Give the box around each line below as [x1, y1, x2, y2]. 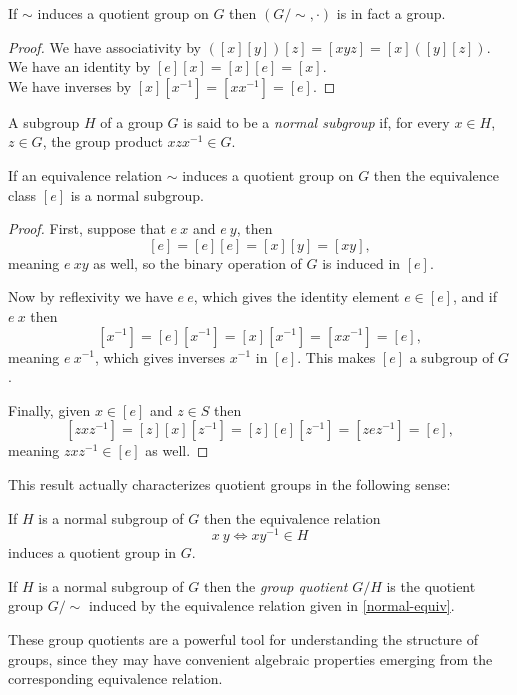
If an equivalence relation [8, 164, 163, 185]
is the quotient [386, 575, 476, 596]
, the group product [42, 131, 163, 152]
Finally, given [8, 399, 91, 420]
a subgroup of [409, 346, 494, 367]
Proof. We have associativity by [8, 36, 201, 57]
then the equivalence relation [203, 507, 381, 528]
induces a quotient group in [8, 542, 177, 563]
